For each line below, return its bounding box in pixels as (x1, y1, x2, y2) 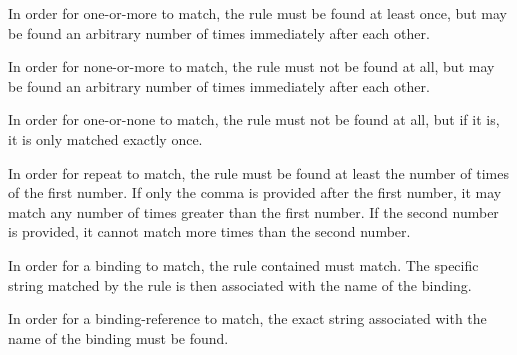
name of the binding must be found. (8, 327, 229, 348)
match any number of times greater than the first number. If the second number (8, 201, 499, 222)
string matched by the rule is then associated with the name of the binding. (8, 274, 472, 295)
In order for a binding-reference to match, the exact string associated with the (8, 308, 487, 329)
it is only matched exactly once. (8, 128, 203, 149)
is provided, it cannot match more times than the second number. (8, 221, 411, 242)
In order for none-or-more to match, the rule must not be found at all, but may (8, 56, 495, 77)
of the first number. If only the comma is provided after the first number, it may (8, 182, 502, 203)
